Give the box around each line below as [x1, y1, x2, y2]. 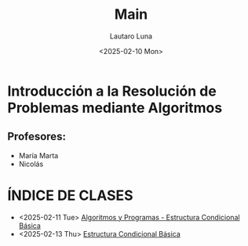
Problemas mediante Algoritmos [7, 99, 223, 117]
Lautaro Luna [109, 31, 153, 41]
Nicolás [18, 159, 44, 168]
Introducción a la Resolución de [7, 82, 217, 99]
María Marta [18, 150, 59, 160]
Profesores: [7, 130, 66, 143]
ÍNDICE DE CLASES [7, 186, 134, 204]
